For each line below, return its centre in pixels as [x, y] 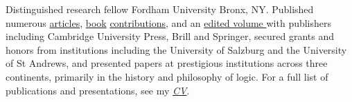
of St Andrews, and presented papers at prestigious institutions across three [167, 63]
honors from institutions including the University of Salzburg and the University [176, 49]
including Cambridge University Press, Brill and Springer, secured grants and [170, 36]
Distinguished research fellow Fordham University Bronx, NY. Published [160, 9]
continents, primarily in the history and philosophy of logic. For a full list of [167, 76]
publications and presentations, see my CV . [98, 90]
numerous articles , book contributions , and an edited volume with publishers [169, 22]
